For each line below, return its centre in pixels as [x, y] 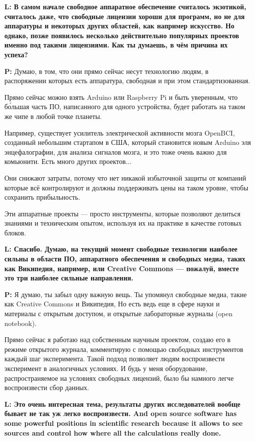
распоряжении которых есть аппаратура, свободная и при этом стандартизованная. [127, 81]
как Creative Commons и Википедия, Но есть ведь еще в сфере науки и [112, 304]
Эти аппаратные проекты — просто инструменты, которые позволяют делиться [123, 213]
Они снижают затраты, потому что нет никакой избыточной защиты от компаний [125, 177]
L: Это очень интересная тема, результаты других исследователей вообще [123, 404]
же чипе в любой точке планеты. [53, 116]
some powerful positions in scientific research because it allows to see [124, 423]
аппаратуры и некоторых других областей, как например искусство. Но [119, 26]
